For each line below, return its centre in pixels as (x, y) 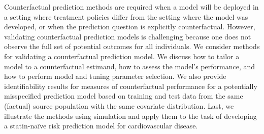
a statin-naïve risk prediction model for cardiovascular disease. (101, 126)
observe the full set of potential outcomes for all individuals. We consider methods (132, 46)
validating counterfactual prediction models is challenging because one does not (128, 36)
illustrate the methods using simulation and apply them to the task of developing (130, 116)
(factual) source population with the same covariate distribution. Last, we (119, 105)
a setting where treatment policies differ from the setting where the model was (126, 16)
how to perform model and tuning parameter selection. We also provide (115, 76)
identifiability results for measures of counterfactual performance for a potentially (131, 86)
